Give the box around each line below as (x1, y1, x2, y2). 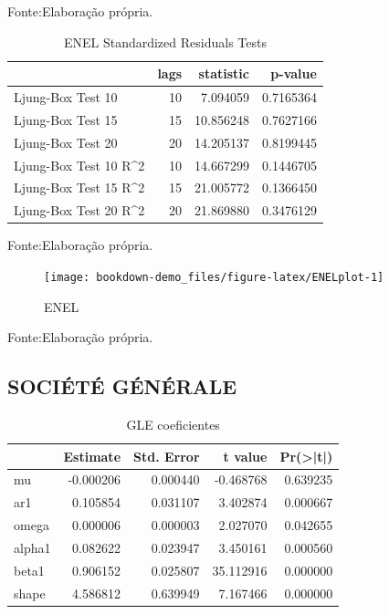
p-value (270, 64, 317, 83)
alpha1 (14, 537, 51, 557)
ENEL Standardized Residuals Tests (63, 32, 267, 51)
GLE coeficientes (126, 414, 220, 433)
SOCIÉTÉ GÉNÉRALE (7, 372, 237, 401)
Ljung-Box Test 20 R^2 (14, 201, 145, 220)
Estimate (63, 446, 121, 465)
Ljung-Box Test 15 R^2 (14, 178, 145, 197)
